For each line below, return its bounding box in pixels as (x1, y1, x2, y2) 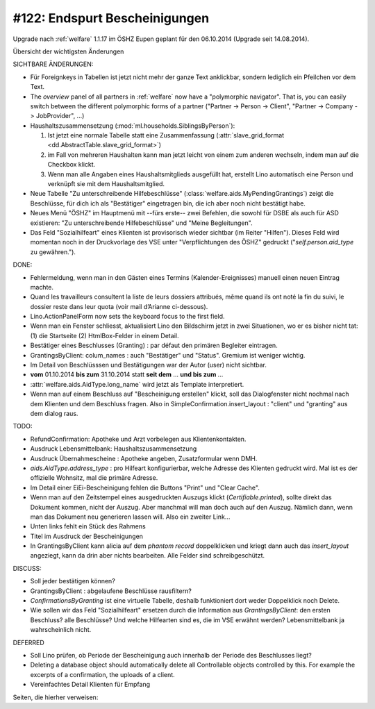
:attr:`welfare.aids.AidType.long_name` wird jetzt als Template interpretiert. (30, 380, 244, 388)
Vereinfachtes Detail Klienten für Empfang (30, 681, 151, 689)
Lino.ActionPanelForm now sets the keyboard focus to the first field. (30, 312, 225, 321)
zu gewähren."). (30, 247, 76, 256)
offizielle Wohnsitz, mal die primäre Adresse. (30, 474, 158, 482)
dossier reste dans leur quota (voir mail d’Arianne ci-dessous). (30, 302, 208, 310)
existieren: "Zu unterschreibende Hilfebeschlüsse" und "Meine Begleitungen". (30, 219, 253, 227)
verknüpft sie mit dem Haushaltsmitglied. (47, 180, 165, 188)
